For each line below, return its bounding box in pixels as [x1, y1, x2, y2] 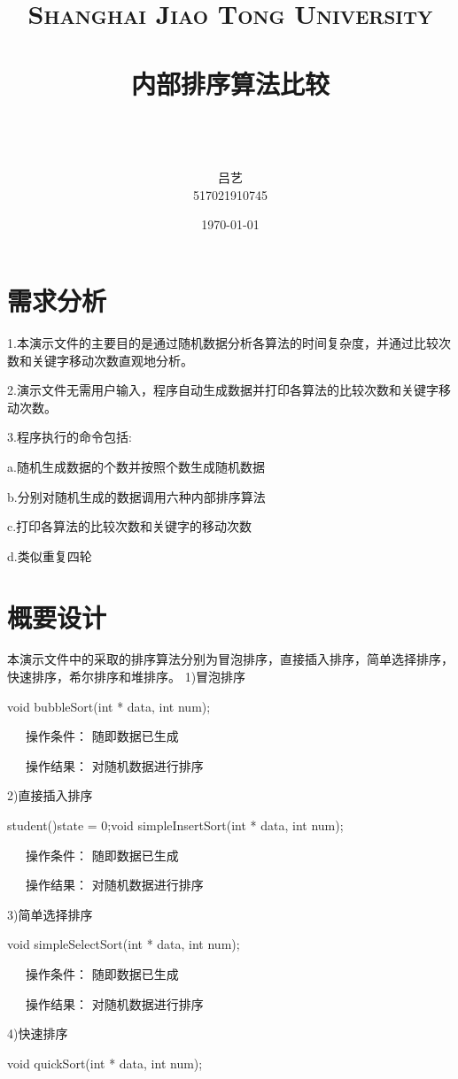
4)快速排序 [7, 1024, 68, 1043]
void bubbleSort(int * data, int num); [7, 697, 211, 715]
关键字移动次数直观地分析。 [31, 351, 193, 369]
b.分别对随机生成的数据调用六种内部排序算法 [7, 487, 266, 505]
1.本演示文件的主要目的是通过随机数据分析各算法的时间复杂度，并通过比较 [7, 334, 439, 351]
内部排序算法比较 [130, 65, 330, 101]
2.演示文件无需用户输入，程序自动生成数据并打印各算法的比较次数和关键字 [7, 381, 439, 399]
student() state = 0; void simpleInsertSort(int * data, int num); [7, 816, 344, 835]
